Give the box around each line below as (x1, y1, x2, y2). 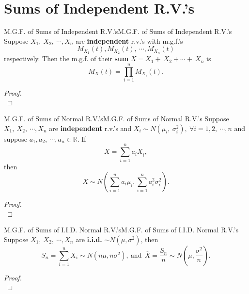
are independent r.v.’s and (49, 123, 132, 133)
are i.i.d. (76, 234, 102, 244)
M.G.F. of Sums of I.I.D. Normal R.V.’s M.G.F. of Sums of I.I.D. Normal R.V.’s (4, 225, 239, 235)
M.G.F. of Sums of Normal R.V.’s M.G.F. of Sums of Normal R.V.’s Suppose (4, 114, 229, 124)
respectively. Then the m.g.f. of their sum (4, 53, 129, 64)
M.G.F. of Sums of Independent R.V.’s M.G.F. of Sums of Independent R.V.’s (4, 26, 232, 36)
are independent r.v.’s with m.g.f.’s (76, 35, 183, 46)
